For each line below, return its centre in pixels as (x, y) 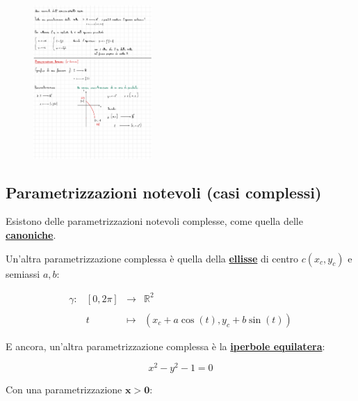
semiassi (23, 273)
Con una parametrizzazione (64, 390)
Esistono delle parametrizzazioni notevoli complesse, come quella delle (154, 221)
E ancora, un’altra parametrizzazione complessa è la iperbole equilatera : (165, 346)
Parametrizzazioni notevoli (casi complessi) (164, 192)
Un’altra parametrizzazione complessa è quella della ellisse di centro (152, 258)
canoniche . (31, 234)
